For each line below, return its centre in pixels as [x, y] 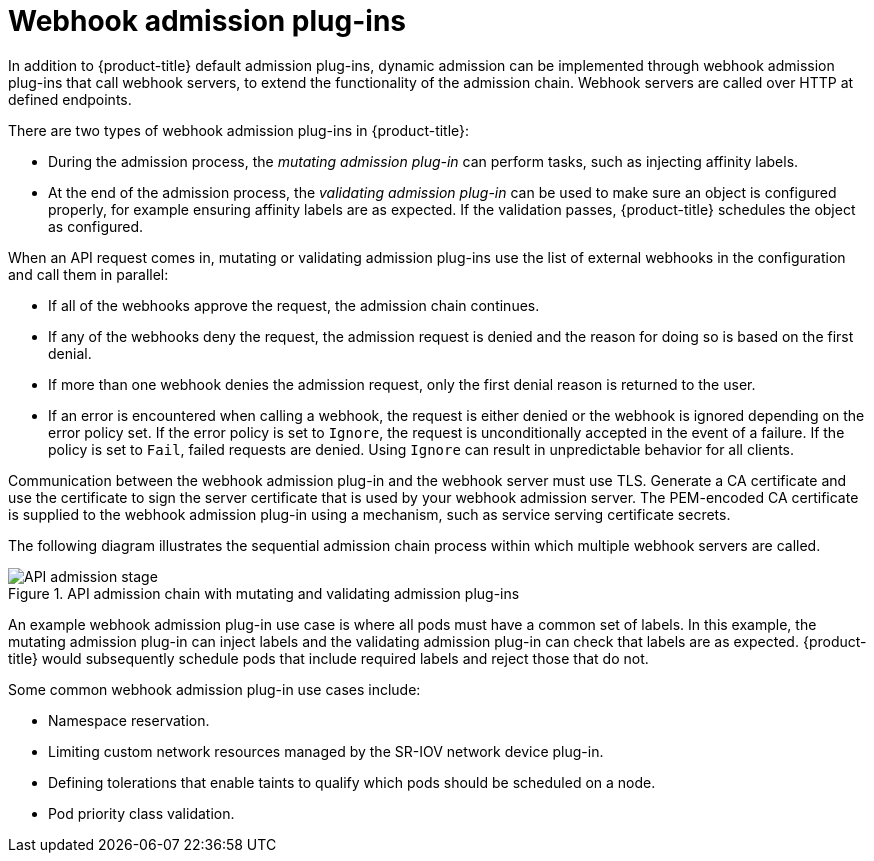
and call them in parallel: [88, 274]
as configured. [96, 226]
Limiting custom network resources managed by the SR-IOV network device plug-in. [326, 751]
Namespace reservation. [129, 720]
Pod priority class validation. [141, 813]
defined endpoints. [70, 99]
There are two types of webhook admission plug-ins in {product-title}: [239, 130]
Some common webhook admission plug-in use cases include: [214, 689]
